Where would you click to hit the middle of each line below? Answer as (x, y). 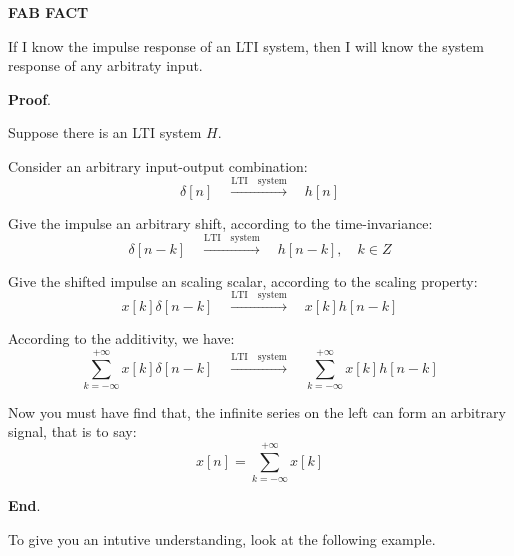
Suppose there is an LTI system (105, 132)
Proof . (30, 98)
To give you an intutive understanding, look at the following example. (222, 538)
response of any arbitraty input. (105, 65)
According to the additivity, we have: (121, 338)
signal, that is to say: (72, 431)
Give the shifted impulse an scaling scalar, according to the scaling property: (243, 280)
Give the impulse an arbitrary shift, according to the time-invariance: (220, 223)
